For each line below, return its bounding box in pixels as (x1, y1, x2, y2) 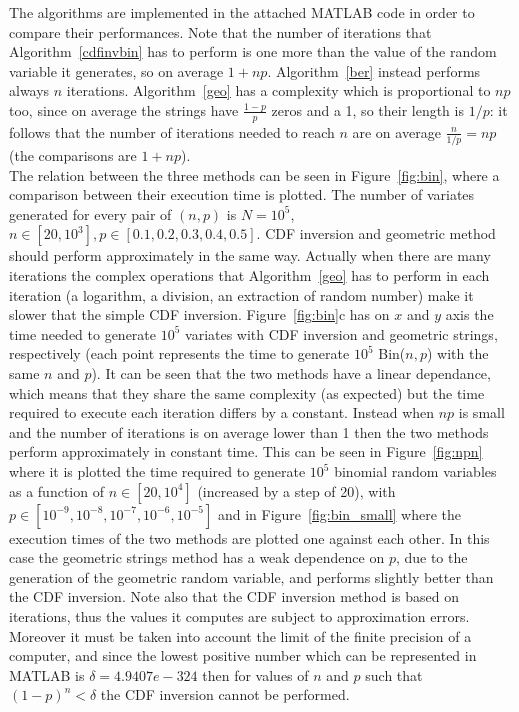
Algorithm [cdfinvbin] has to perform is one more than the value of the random (9, 41, 497, 62)
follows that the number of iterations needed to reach (9, 121, 335, 142)
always (9, 80, 50, 101)
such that (365, 664, 423, 685)
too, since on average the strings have (9, 99, 239, 120)
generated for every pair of (9, 203, 172, 224)
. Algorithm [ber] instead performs (267, 60, 481, 81)
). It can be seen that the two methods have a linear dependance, (91, 363, 491, 384)
